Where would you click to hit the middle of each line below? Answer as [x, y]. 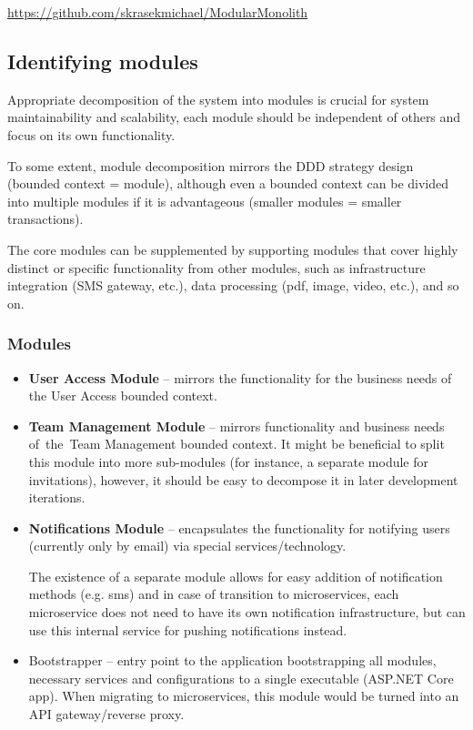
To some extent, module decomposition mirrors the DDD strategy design [211, 165]
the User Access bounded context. [123, 395]
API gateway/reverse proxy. [106, 714]
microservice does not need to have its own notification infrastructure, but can [247, 612]
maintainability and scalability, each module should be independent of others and [234, 117]
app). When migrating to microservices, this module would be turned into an [244, 696]
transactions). [45, 219]
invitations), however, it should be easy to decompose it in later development [243, 479]
